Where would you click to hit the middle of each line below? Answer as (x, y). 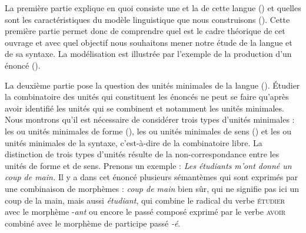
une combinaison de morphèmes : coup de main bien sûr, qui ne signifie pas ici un (152, 188)
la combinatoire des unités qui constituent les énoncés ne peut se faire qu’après (147, 97)
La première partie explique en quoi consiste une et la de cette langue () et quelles (153, 8)
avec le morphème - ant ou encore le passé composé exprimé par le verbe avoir (145, 212)
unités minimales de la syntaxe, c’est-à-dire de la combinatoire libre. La (134, 142)
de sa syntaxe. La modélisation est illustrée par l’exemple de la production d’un (148, 54)
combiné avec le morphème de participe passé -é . (93, 223)
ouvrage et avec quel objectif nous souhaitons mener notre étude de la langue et (149, 42)
